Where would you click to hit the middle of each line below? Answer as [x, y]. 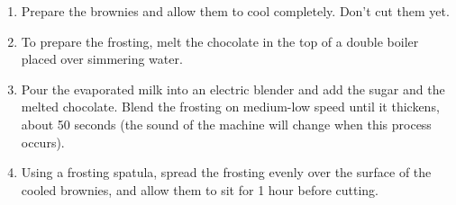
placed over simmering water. [102, 59]
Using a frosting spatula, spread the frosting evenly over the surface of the [226, 172]
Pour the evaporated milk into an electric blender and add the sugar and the [233, 89]
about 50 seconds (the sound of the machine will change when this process [226, 124]
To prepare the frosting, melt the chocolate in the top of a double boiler [220, 41]
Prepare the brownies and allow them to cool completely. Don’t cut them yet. [235, 11]
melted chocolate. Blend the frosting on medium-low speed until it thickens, [230, 107]
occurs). [43, 142]
